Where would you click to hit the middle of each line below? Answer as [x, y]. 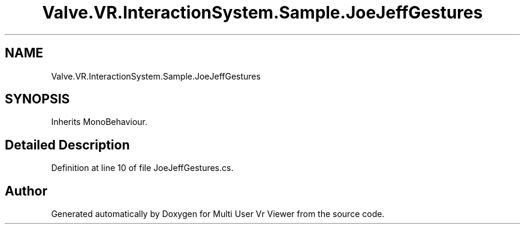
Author [26, 191]
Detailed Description [67, 145]
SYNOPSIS [37, 99]
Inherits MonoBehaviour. [99, 122]
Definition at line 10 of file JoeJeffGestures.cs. [142, 168]
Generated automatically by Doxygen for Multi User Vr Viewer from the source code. [218, 214]
